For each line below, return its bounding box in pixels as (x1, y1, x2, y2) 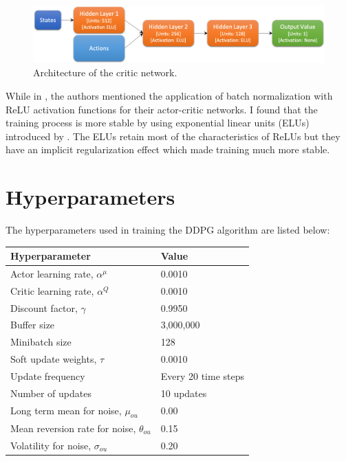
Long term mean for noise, (10, 403, 122, 417)
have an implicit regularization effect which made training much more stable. (6, 142, 330, 157)
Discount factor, (10, 300, 78, 315)
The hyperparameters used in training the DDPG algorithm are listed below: (6, 223, 330, 236)
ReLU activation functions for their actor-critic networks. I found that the (6, 102, 318, 116)
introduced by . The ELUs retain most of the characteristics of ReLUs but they (6, 128, 340, 143)
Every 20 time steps (160, 369, 245, 383)
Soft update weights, (10, 352, 97, 366)
